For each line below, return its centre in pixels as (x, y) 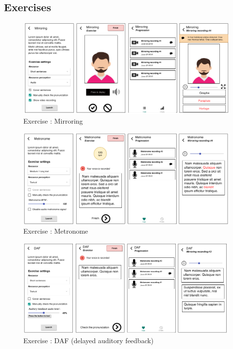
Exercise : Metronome (56, 231)
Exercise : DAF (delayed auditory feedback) (89, 340)
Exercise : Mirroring (53, 120)
